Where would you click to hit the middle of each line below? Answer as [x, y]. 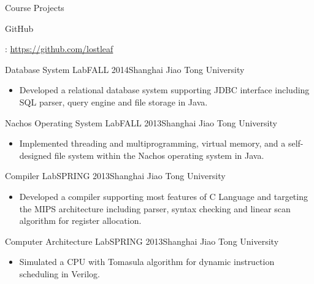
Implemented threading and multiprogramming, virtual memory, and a [152, 143]
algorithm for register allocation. [80, 221]
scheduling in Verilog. [59, 273]
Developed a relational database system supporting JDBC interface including [164, 90]
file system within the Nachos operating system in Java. [159, 155]
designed [35, 155]
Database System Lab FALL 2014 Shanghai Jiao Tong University [125, 69]
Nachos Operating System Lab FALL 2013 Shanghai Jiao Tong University [141, 122]
